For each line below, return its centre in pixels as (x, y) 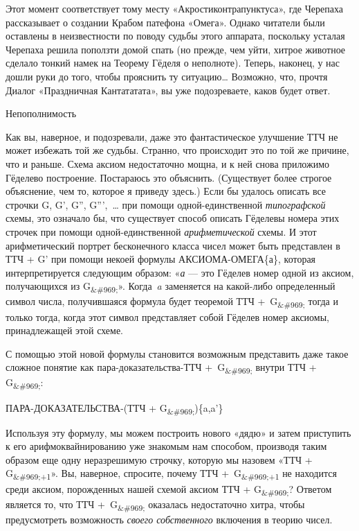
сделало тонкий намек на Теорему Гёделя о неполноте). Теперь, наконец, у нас (173, 63)
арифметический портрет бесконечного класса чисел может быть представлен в (173, 245)
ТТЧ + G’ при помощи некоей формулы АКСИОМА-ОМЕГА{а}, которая (161, 259)
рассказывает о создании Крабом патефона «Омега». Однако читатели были (165, 22)
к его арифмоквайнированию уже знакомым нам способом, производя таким (166, 446)
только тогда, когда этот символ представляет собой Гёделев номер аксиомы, (167, 316)
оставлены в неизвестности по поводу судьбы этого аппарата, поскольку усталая (175, 36)
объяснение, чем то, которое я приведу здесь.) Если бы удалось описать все (166, 191)
